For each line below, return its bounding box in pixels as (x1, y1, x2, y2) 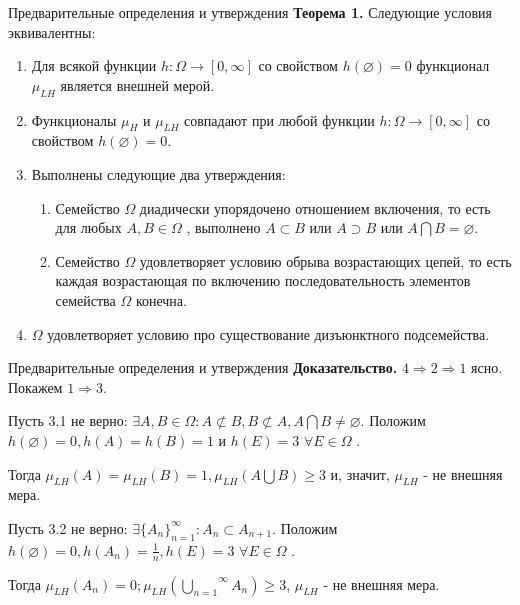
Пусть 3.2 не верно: (8, 517, 128, 538)
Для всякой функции (31, 55, 157, 76)
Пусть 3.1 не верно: (8, 410, 128, 431)
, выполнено (186, 217, 261, 238)
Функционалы (31, 109, 117, 130)
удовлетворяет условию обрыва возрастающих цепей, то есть (139, 250, 512, 271)
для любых (55, 217, 122, 238)
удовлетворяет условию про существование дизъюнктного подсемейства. (47, 323, 490, 344)
